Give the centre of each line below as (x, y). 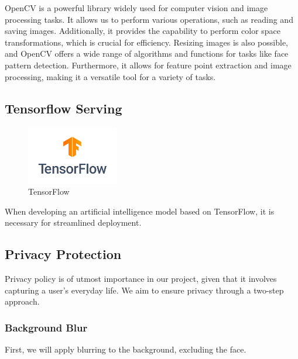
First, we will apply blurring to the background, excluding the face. (126, 349)
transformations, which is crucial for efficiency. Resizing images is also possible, (147, 42)
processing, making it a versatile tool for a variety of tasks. (110, 76)
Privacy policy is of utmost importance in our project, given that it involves (141, 279)
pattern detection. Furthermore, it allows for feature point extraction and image (148, 65)
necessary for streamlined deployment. (73, 222)
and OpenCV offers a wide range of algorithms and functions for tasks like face (147, 53)
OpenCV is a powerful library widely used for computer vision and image (136, 8)
